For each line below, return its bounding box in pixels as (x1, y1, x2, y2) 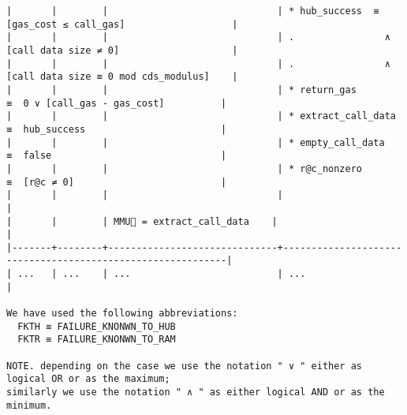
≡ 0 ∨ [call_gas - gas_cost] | (6, 97, 227, 109)
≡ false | (6, 150, 227, 162)
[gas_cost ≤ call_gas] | (6, 18, 238, 30)
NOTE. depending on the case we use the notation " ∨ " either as (6, 360, 363, 372)
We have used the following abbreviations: (6, 308, 238, 320)
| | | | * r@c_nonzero (6, 163, 363, 174)
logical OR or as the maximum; (6, 373, 170, 385)
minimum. (6, 399, 52, 411)
